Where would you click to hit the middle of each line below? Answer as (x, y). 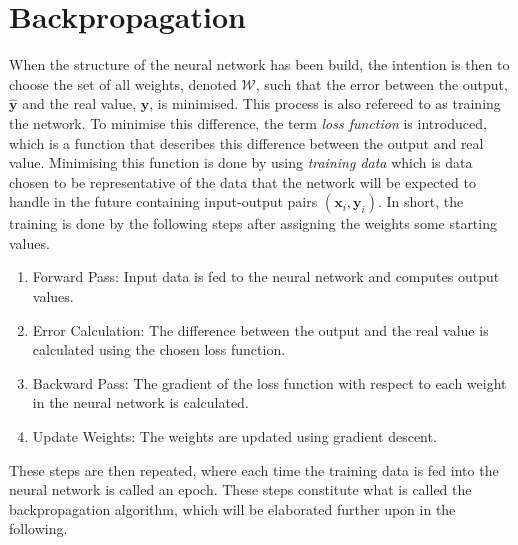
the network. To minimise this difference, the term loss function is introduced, (248, 122)
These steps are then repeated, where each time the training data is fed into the (254, 469)
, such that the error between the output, (381, 83)
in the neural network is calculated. (140, 402)
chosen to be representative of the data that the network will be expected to (242, 181)
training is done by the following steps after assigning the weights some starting (253, 223)
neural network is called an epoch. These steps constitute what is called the (240, 489)
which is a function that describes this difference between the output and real (246, 142)
